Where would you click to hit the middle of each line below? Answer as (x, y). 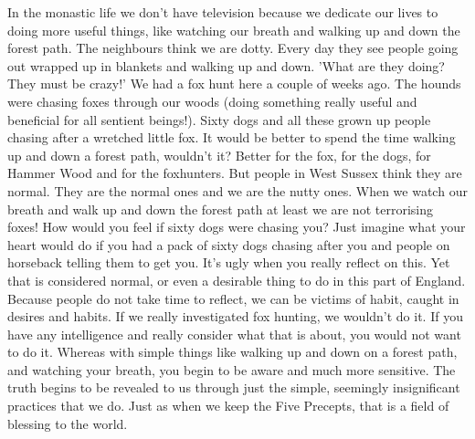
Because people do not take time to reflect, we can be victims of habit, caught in (233, 298)
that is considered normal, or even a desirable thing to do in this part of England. (237, 280)
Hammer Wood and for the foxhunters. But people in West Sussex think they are (235, 173)
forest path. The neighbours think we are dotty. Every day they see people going (233, 48)
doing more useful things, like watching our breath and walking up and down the (234, 30)
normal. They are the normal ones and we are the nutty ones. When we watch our (237, 190)
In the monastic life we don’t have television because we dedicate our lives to (223, 12)
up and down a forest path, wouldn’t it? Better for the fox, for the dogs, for (219, 155)
